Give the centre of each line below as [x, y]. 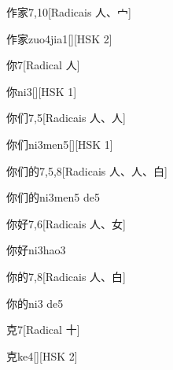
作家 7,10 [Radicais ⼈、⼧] [69, 12]
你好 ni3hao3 [36, 250]
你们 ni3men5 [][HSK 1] [60, 144]
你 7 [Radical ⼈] [43, 65]
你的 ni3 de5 [35, 303]
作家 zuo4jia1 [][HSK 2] [59, 38]
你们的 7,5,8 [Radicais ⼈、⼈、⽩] [87, 170]
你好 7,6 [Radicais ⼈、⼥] [66, 223]
